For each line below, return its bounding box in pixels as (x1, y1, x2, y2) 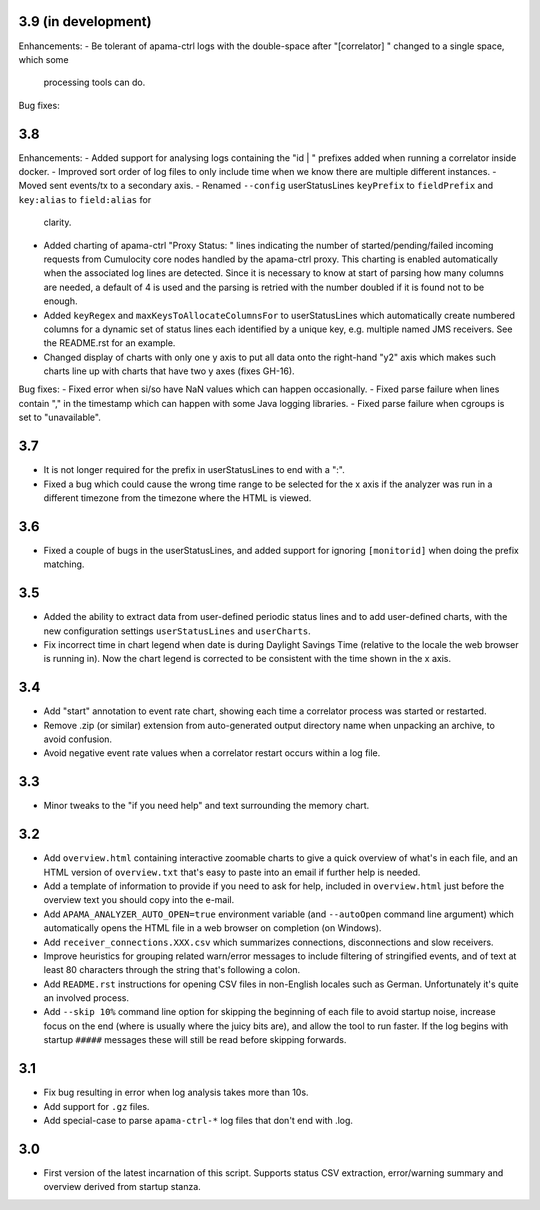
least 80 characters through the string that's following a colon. (43, 964, 301, 976)
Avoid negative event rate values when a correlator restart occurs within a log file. (43, 747, 381, 759)
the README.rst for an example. (43, 337, 176, 349)
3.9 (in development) (18, 13, 152, 30)
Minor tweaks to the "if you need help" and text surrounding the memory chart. (43, 800, 370, 812)
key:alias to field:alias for (18, 193, 152, 205)
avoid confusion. (43, 733, 113, 745)
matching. (43, 558, 85, 570)
